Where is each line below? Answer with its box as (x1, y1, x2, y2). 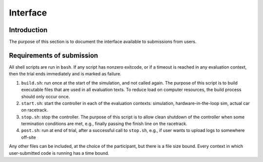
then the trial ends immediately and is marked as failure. (9, 71, 122, 77)
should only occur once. (21, 93, 70, 99)
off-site (21, 134, 36, 140)
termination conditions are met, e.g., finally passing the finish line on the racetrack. (21, 121, 188, 126)
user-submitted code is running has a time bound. (9, 150, 110, 156)
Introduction (9, 26, 48, 34)
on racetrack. (21, 107, 48, 113)
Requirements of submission (9, 51, 98, 59)
